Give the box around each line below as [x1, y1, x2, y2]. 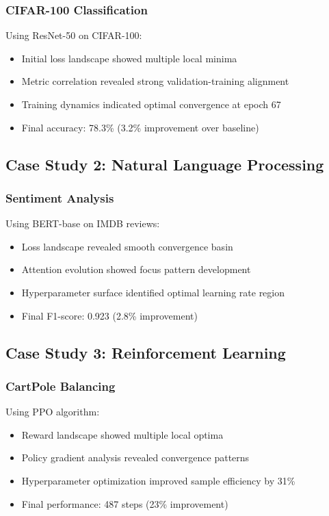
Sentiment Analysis [5, 189, 114, 206]
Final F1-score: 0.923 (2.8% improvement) [21, 308, 198, 322]
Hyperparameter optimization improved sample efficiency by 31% [21, 473, 295, 487]
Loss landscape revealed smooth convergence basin [21, 239, 233, 253]
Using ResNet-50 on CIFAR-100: [5, 28, 142, 42]
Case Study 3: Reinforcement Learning [5, 341, 286, 363]
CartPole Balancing [5, 377, 116, 394]
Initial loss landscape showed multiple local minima [21, 51, 237, 65]
